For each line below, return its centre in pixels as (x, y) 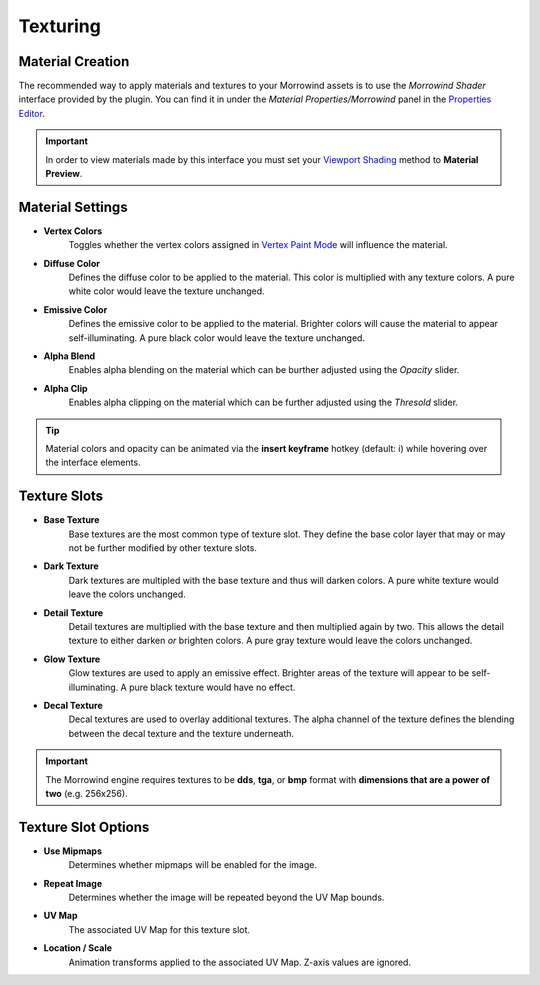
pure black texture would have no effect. (212, 687)
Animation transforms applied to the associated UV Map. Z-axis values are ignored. (240, 962)
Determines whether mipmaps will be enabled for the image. (192, 865)
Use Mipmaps (72, 851)
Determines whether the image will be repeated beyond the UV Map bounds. (226, 897)
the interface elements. (93, 462)
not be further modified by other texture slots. (162, 548)
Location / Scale (78, 948)
